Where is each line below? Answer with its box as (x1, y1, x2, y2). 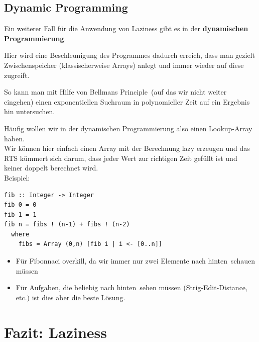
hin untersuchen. (4, 106, 55, 117)
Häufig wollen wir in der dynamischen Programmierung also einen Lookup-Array (4, 123, 252, 133)
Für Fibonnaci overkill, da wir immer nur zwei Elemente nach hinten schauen (16, 255, 255, 266)
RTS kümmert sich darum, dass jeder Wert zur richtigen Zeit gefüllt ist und (4, 152, 237, 163)
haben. (4, 133, 25, 143)
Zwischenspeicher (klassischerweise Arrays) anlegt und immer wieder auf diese (4, 59, 244, 70)
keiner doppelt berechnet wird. (4, 162, 98, 173)
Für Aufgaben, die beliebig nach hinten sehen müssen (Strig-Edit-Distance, (16, 282, 247, 293)
